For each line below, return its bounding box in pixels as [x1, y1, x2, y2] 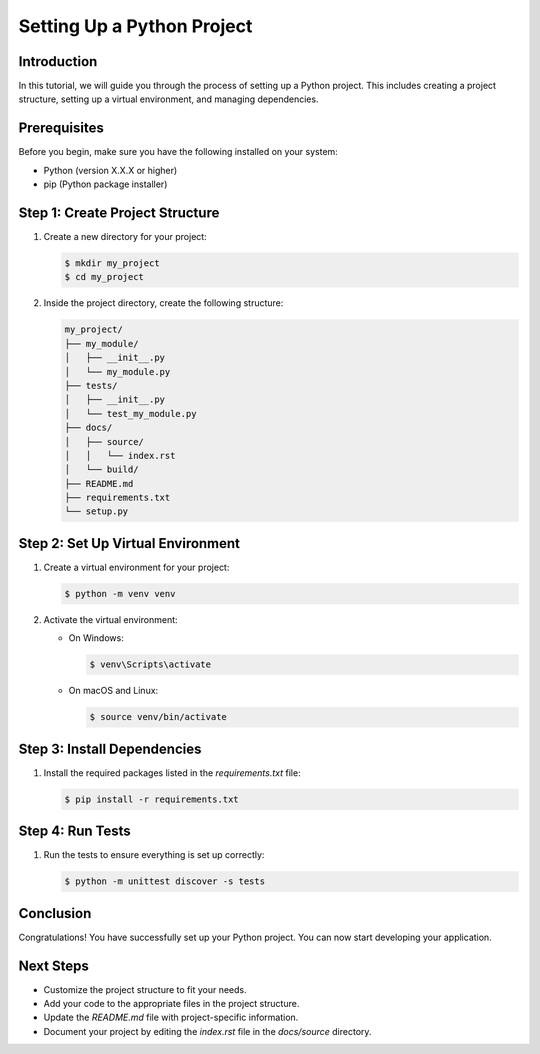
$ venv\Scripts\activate [89, 659, 212, 670]
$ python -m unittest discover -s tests [64, 876, 265, 887]
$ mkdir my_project [64, 258, 160, 269]
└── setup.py [64, 506, 129, 517]
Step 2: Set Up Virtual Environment [18, 535, 240, 552]
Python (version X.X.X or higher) [43, 164, 178, 176]
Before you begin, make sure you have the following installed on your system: [18, 146, 339, 158]
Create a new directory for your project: [43, 231, 207, 243]
